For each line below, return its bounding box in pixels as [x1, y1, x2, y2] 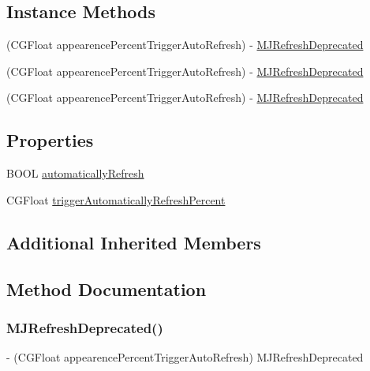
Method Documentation [6, 276, 207, 301]
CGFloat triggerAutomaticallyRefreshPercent [6, 191, 226, 208]
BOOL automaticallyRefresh [6, 165, 144, 182]
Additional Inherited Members [6, 230, 261, 254]
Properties [6, 128, 94, 152]
